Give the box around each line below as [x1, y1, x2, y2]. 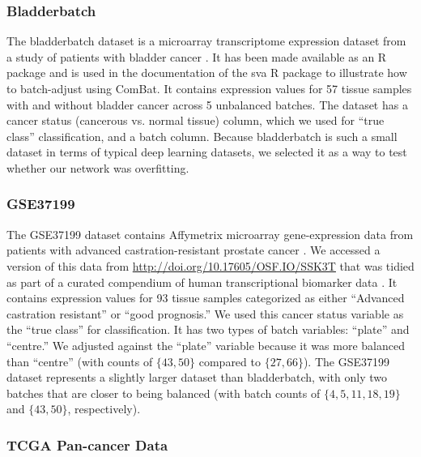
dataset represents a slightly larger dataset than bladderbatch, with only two [6, 369, 387, 386]
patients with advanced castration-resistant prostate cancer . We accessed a [6, 241, 381, 258]
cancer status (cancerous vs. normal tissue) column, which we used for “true [6, 112, 385, 129]
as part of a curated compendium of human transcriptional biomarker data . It [6, 273, 398, 290]
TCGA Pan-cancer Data [6, 434, 168, 455]
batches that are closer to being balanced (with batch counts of [6, 384, 321, 401]
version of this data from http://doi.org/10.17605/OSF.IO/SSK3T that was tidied [6, 257, 415, 274]
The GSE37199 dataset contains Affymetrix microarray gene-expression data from [6, 225, 414, 242]
